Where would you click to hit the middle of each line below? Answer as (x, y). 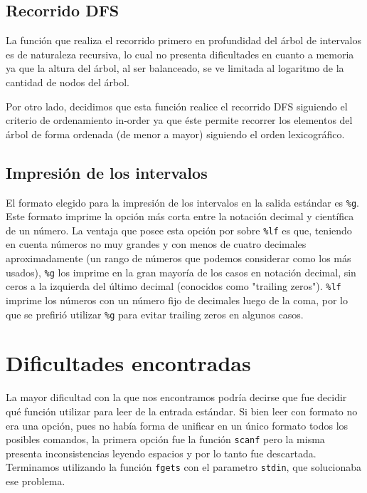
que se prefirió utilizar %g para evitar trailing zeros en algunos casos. (155, 314)
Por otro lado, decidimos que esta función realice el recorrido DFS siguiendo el (177, 106)
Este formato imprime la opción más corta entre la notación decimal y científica (180, 216)
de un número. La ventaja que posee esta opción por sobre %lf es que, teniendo (179, 230)
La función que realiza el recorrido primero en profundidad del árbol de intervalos (184, 40)
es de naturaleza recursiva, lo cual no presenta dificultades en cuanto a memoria (180, 54)
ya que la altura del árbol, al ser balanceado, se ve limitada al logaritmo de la (175, 68)
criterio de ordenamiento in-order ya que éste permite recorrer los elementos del (179, 120)
